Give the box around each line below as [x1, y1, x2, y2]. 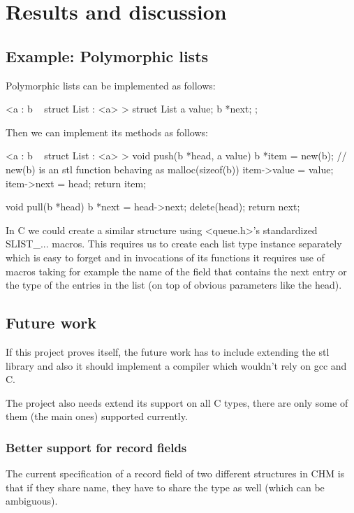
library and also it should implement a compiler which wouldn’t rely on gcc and [6, 358, 347, 373]
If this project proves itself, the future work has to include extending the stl [6, 344, 330, 359]
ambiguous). [6, 493, 58, 508]
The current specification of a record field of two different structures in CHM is [6, 466, 345, 481]
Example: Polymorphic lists [6, 45, 209, 66]
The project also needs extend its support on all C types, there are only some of [6, 395, 348, 410]
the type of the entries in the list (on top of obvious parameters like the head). [6, 277, 342, 292]
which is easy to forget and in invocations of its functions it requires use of [6, 250, 325, 264]
